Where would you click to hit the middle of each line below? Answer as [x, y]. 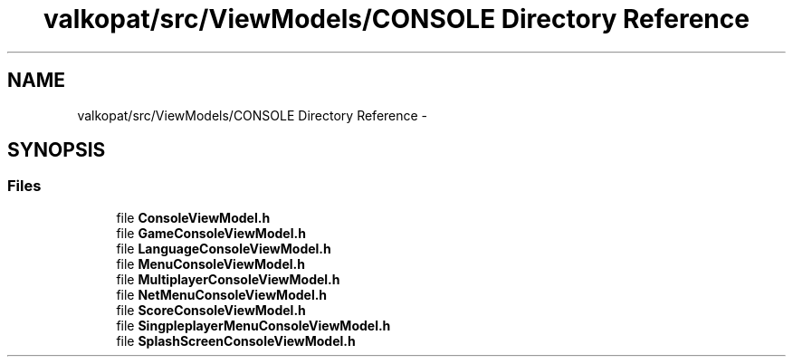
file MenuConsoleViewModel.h [210, 263]
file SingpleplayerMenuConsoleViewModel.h [253, 325]
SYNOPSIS [57, 150]
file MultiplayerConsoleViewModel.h [228, 279]
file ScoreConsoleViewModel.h [211, 310]
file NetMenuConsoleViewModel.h [222, 294]
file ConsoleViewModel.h [193, 217]
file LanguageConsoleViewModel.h [224, 248]
